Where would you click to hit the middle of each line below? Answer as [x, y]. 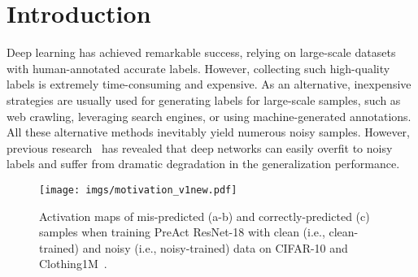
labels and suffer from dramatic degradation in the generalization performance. [203, 164]
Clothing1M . [73, 264]
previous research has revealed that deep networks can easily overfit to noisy [200, 147]
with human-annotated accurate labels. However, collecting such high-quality [198, 68]
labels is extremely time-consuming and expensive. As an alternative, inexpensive [209, 84]
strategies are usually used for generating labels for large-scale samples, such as [204, 100]
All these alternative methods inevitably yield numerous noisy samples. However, [209, 132]
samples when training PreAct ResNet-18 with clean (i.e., [182, 232]
